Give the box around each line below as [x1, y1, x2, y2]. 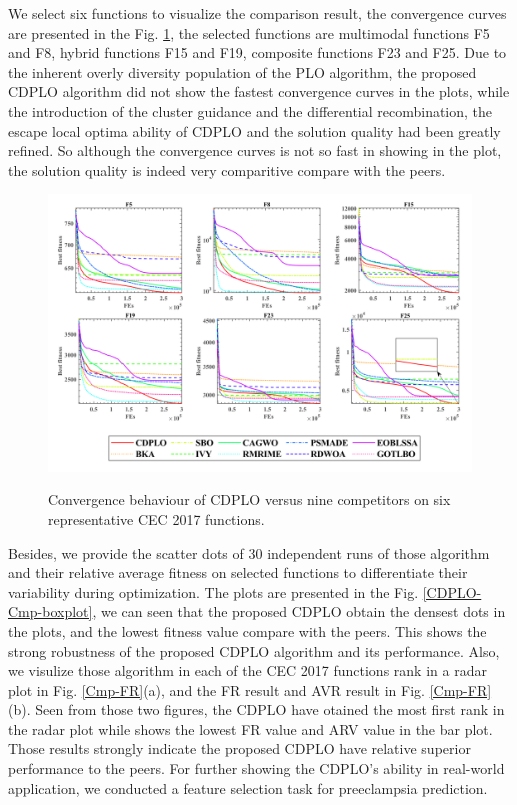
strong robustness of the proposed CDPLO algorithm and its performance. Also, [8, 640, 500, 661]
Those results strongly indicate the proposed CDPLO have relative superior [8, 738, 471, 759]
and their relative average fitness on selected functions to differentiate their [8, 562, 468, 583]
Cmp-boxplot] [8, 601, 93, 622]
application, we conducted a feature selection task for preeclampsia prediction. [8, 777, 488, 798]
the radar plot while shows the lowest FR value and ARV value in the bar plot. [8, 718, 493, 739]
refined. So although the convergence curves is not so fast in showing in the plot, [8, 140, 502, 161]
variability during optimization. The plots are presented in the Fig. [8, 581, 419, 602]
